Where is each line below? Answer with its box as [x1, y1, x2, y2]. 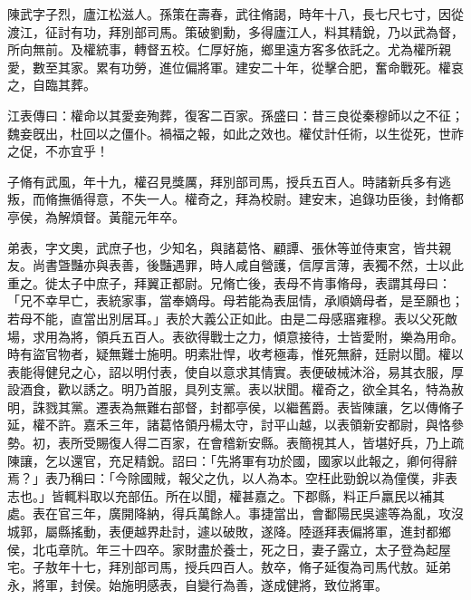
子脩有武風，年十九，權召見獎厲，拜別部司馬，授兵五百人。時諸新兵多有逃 [7, 171, 451, 190]
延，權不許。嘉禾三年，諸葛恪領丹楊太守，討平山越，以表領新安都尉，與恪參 [7, 415, 464, 434]
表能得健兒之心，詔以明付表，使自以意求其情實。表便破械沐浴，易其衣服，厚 [7, 362, 464, 381]
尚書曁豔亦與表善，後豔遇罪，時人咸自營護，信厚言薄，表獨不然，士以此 [32, 256, 464, 275]
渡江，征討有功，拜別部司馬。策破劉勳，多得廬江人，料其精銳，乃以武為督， [7, 22, 464, 41]
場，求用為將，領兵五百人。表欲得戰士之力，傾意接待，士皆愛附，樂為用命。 [7, 326, 464, 345]
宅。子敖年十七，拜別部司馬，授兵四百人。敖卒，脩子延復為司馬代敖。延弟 [7, 557, 451, 576]
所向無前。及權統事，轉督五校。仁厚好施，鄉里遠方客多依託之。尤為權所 [7, 40, 438, 59]
